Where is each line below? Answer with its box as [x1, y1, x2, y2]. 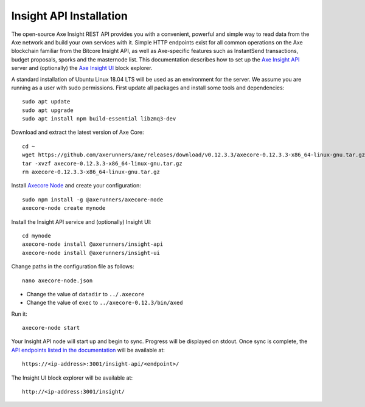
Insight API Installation [11, 9, 128, 23]
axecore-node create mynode [22, 204, 106, 212]
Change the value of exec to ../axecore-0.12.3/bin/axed [26, 299, 183, 307]
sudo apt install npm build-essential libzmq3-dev [22, 116, 176, 122]
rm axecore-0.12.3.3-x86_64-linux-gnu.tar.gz [22, 169, 161, 176]
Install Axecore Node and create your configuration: [11, 182, 141, 189]
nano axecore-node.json [22, 277, 93, 284]
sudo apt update [22, 98, 71, 105]
